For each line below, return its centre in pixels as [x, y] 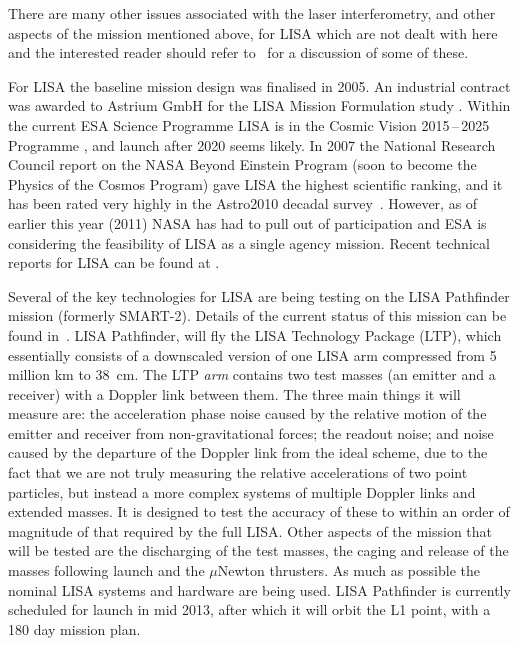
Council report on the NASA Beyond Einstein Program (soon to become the [242, 164]
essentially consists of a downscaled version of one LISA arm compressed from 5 [252, 354]
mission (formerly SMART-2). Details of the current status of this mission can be [257, 315]
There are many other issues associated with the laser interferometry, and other [252, 13]
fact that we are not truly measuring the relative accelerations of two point [238, 472]
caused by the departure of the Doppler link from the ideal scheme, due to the [248, 452]
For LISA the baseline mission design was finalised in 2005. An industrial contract [259, 85]
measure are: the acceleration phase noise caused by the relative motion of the [247, 413]
